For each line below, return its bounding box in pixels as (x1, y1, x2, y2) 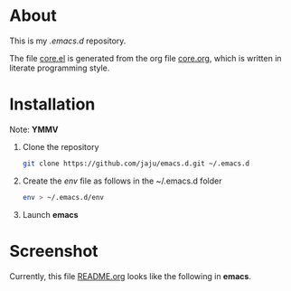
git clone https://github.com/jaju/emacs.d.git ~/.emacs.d (22, 159, 250, 168)
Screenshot (9, 240, 99, 261)
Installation (9, 94, 96, 115)
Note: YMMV (9, 124, 59, 135)
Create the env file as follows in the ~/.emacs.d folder (22, 175, 222, 186)
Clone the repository (22, 141, 99, 152)
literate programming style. (9, 62, 110, 73)
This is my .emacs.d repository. (9, 35, 127, 46)
